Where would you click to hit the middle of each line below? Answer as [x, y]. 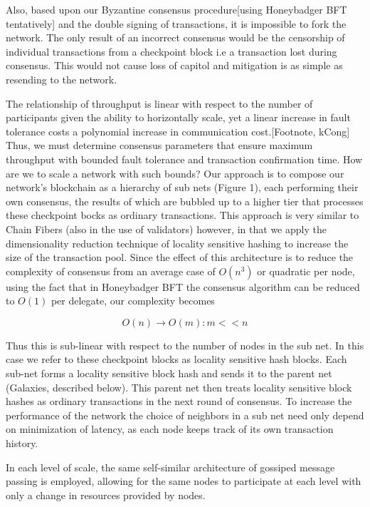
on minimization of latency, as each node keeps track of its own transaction [170, 429]
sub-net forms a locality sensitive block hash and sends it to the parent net [169, 373]
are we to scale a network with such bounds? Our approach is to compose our [175, 173]
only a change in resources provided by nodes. [106, 495]
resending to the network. [62, 79]
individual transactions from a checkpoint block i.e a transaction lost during [171, 51]
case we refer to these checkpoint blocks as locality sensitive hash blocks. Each [176, 359]
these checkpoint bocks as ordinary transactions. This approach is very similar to [183, 215]
